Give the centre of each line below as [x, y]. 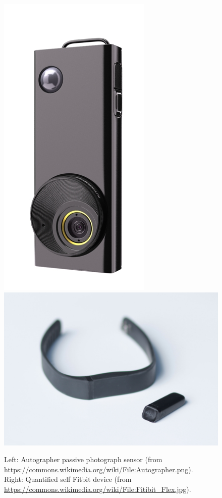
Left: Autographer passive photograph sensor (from [83, 459]
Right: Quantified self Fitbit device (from [68, 479]
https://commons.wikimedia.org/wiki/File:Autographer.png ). [99, 469]
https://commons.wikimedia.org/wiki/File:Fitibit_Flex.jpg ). [98, 489]
